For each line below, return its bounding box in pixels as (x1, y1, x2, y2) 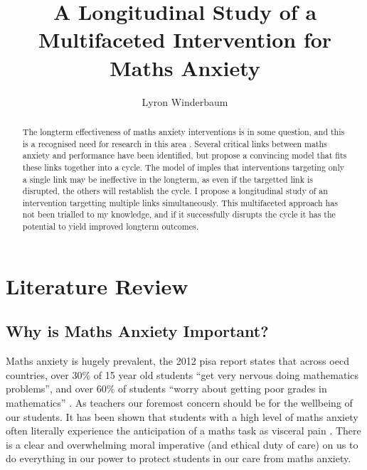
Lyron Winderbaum (142, 94, 228, 109)
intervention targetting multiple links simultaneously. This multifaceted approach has (22, 196, 338, 208)
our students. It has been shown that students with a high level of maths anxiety (6, 409, 358, 424)
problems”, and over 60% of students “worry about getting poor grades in (6, 381, 327, 396)
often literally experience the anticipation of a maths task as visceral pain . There (6, 423, 361, 438)
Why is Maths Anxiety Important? (6, 320, 269, 342)
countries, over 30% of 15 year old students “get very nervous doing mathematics (6, 367, 358, 382)
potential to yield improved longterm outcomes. (22, 220, 198, 233)
